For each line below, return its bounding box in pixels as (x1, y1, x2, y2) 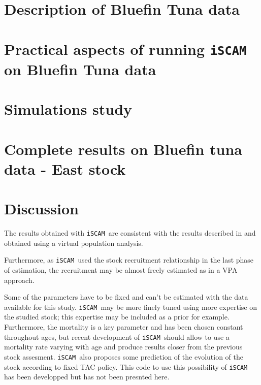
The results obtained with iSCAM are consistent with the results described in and (4, 228, 256, 238)
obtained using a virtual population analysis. (4, 237, 143, 248)
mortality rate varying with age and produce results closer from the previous (4, 341, 243, 352)
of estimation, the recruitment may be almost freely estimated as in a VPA (4, 265, 238, 275)
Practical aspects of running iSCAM (4, 38, 247, 59)
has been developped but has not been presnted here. (4, 371, 170, 382)
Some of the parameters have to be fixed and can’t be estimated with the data (4, 292, 248, 302)
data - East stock (4, 158, 126, 179)
